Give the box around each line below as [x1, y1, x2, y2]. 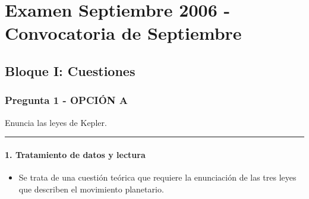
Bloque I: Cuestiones [5, 61, 135, 80]
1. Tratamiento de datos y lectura [5, 148, 146, 160]
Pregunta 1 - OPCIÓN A [5, 93, 128, 108]
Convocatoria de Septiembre [5, 21, 242, 45]
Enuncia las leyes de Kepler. [5, 116, 107, 128]
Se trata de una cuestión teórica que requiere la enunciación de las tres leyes [18, 170, 297, 183]
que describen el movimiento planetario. [18, 182, 164, 195]
